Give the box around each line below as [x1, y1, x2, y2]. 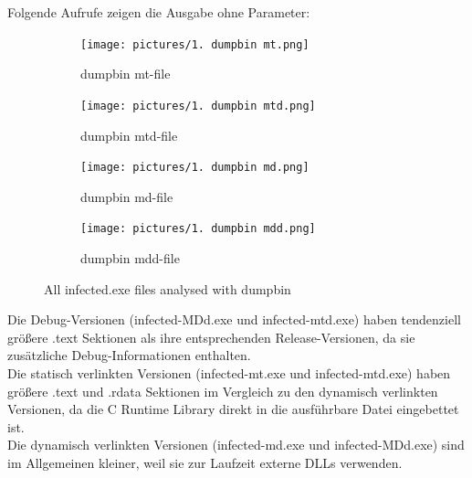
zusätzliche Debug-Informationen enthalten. [7, 345, 251, 365]
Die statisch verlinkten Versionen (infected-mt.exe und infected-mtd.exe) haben [7, 363, 451, 382]
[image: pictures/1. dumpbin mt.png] [80, 37, 309, 51]
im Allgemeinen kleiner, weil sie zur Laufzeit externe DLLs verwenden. [7, 452, 403, 472]
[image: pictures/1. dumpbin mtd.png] [80, 99, 316, 112]
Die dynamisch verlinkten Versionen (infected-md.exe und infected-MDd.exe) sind [7, 435, 465, 454]
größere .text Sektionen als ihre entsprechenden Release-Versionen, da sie [7, 327, 415, 346]
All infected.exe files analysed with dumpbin [44, 279, 291, 298]
